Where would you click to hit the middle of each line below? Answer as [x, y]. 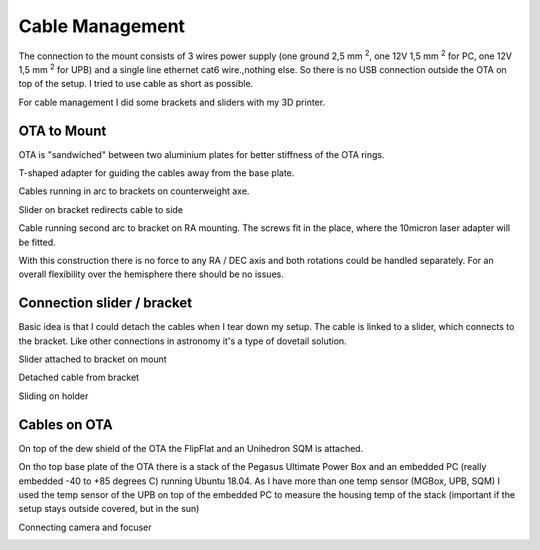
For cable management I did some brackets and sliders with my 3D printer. [171, 102]
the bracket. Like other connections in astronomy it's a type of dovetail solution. [182, 341]
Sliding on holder [53, 396]
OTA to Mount [62, 130]
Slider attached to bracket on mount [92, 359]
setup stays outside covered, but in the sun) [109, 509]
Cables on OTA [66, 424]
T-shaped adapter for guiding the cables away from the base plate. [156, 173]
